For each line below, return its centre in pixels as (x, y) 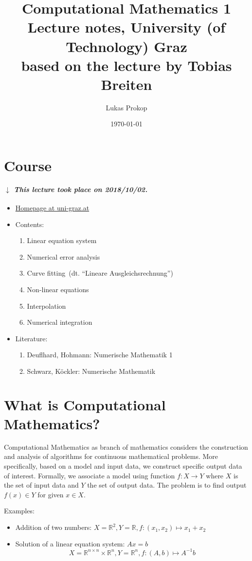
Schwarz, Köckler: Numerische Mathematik (91, 371)
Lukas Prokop (126, 107)
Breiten (126, 84)
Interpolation (46, 306)
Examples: (19, 511)
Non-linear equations (58, 289)
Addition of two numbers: (54, 527)
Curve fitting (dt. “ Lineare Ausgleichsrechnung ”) (100, 273)
